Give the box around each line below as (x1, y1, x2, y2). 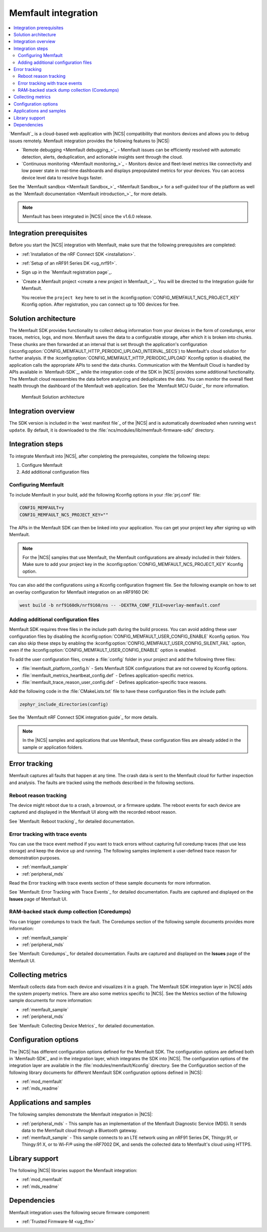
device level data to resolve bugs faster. (21, 174, 103, 180)
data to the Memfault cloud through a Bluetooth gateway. (21, 1127, 138, 1133)
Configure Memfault (21, 462, 63, 468)
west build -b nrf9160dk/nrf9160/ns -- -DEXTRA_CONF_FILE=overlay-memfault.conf (19, 602, 221, 608)
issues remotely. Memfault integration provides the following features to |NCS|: (9, 138, 170, 144)
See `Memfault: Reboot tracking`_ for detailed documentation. (9, 818, 135, 824)
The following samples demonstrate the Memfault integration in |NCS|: (9, 1112, 153, 1118)
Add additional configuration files (21, 469, 89, 475)
